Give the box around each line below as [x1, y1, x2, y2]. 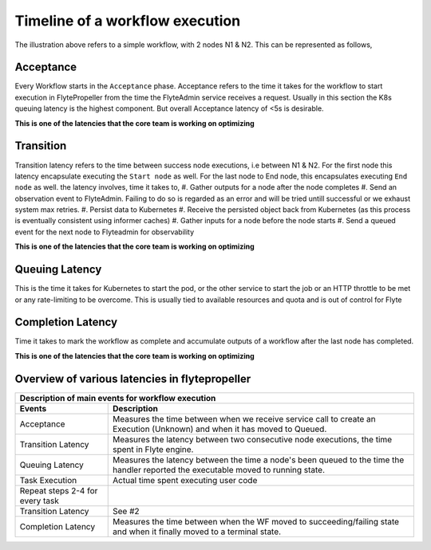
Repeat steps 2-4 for [19, 485, 98, 496]
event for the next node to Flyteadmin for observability [14, 227, 195, 237]
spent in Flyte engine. [113, 443, 194, 454]
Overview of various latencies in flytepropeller [14, 371, 251, 386]
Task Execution [19, 474, 77, 485]
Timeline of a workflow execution [14, 12, 241, 29]
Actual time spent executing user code [113, 474, 258, 485]
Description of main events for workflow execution [19, 392, 216, 403]
